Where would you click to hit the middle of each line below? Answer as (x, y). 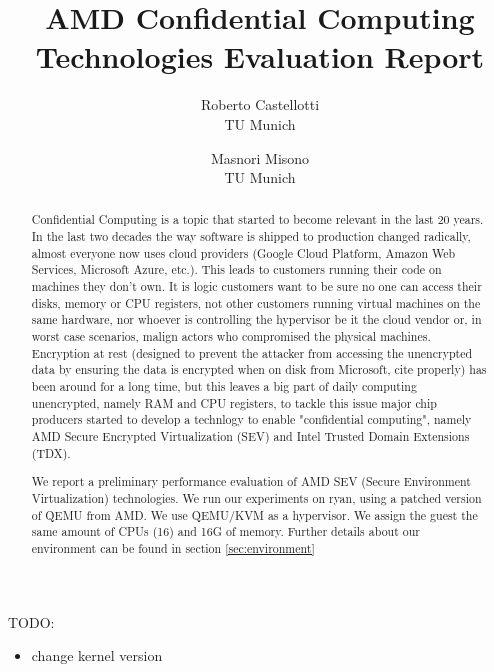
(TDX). (51, 452)
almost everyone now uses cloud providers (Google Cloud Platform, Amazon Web (243, 252)
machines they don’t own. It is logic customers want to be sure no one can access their (256, 286)
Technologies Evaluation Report (260, 56)
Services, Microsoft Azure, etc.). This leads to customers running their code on (236, 269)
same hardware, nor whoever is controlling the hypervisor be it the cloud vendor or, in (256, 319)
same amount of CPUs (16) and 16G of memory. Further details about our (225, 531)
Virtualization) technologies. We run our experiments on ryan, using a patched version (256, 497)
